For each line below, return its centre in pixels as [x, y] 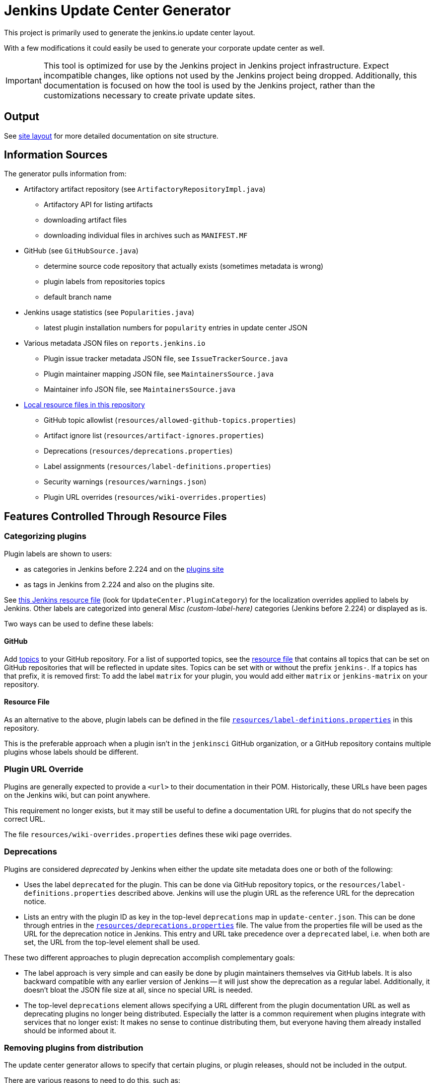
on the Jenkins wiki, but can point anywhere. [77, 795]
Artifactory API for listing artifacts [98, 205]
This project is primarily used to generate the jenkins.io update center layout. [130, 32]
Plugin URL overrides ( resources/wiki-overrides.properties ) [155, 497]
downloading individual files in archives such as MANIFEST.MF [146, 235]
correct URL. [25, 819]
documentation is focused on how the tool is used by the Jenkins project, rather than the [209, 85]
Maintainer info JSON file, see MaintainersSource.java [140, 389]
